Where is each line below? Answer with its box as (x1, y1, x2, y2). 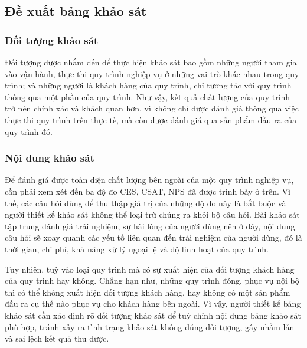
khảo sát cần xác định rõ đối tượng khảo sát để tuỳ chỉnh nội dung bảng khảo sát (5, 308, 301, 321)
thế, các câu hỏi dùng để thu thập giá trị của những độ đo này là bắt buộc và (5, 196, 286, 209)
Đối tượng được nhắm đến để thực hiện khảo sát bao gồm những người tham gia (5, 56, 297, 68)
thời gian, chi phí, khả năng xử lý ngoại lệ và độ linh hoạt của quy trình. (5, 242, 269, 255)
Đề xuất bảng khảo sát (5, 2, 147, 20)
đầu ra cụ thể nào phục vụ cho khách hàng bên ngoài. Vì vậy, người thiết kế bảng (5, 297, 301, 310)
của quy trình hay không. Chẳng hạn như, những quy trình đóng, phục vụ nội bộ (5, 274, 299, 287)
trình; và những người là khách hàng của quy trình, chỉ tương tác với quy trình (5, 79, 292, 91)
